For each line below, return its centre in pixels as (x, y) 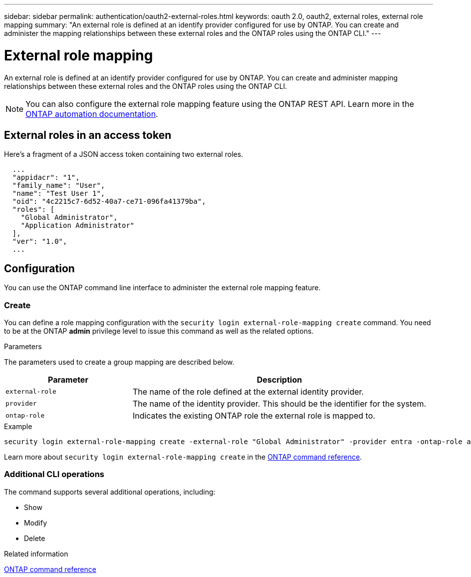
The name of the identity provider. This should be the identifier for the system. (279, 403)
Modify (36, 523)
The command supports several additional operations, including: (110, 492)
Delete (35, 538)
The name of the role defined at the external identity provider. (248, 391)
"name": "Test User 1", (59, 194)
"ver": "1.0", (40, 242)
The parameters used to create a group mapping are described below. (119, 362)
